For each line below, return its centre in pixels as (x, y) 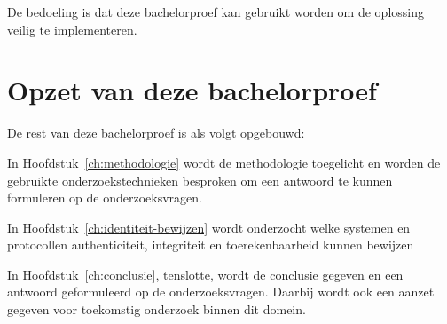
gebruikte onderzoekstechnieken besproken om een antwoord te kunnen (200, 180)
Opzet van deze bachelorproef (192, 90)
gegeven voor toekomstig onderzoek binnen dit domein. (157, 309)
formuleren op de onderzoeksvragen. (105, 198)
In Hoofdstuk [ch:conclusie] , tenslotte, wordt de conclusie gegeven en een (205, 274)
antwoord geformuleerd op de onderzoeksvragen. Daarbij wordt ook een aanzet (221, 292)
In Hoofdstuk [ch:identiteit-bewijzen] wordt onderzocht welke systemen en (209, 227)
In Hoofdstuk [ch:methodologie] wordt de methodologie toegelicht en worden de (224, 162)
